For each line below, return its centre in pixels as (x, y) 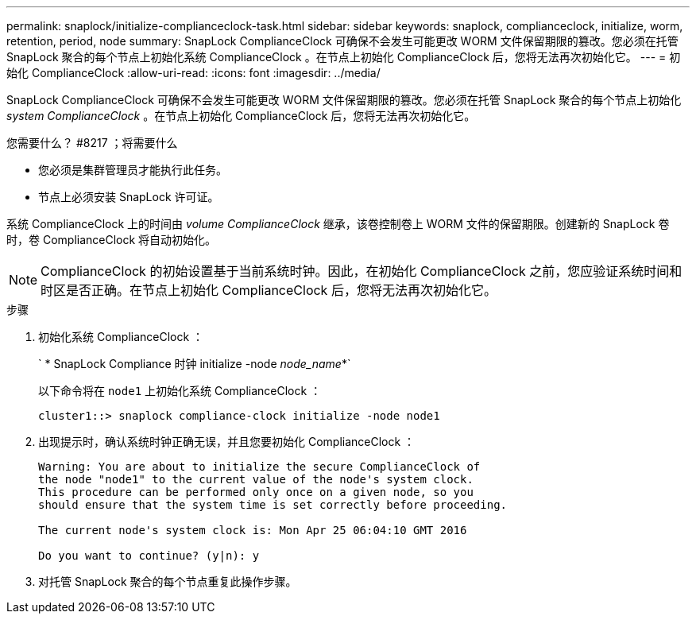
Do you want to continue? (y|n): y (149, 556)
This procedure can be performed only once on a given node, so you (256, 492)
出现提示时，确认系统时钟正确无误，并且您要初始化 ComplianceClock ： (227, 442)
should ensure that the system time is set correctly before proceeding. (273, 505)
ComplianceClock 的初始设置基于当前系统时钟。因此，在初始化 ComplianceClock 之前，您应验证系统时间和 (362, 271)
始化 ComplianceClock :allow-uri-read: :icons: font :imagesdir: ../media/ (193, 73)
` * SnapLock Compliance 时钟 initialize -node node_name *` (195, 364)
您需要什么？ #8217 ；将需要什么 (92, 143)
